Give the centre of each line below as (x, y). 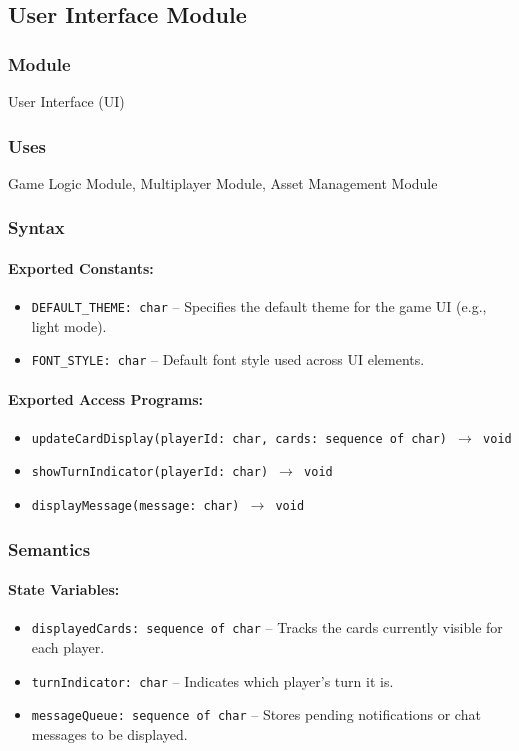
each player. (68, 647)
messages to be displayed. (109, 733)
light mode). (69, 325)
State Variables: (64, 589)
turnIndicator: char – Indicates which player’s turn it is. (212, 680)
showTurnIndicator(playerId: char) (150, 472)
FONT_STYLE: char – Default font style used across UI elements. (228, 359)
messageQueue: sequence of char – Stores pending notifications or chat (256, 714)
